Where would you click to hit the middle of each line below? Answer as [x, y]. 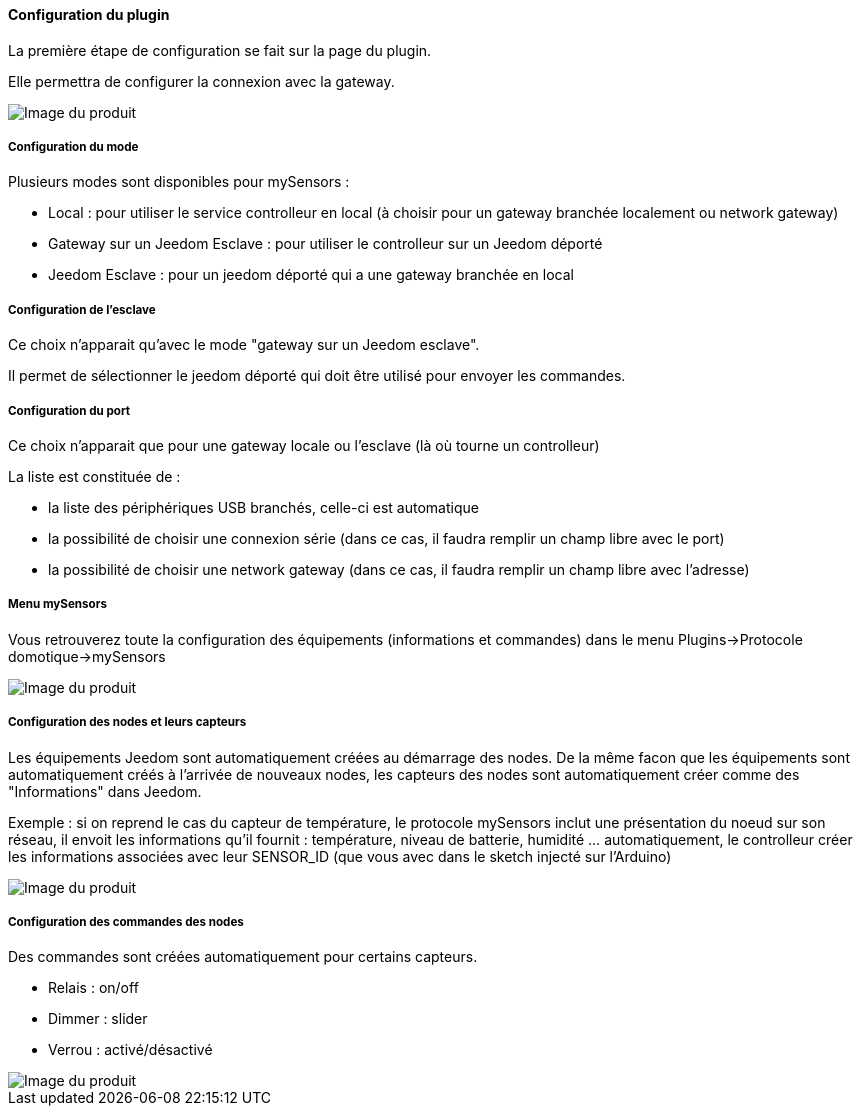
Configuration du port [69, 410]
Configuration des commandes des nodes [126, 921]
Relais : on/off [93, 988]
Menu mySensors [57, 604]
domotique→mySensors [87, 656]
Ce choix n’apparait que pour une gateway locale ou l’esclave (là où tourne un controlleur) [304, 445]
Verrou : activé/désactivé [130, 1050]
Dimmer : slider [98, 1019]
